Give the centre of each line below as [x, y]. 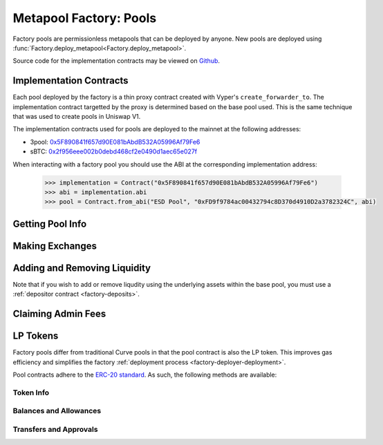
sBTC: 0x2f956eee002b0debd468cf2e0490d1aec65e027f [113, 151]
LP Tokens [36, 336]
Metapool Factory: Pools [85, 18]
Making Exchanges [55, 246]
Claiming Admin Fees [59, 314]
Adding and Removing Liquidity [82, 268]
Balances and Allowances [57, 411]
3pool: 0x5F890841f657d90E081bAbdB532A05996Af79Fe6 [115, 142]
